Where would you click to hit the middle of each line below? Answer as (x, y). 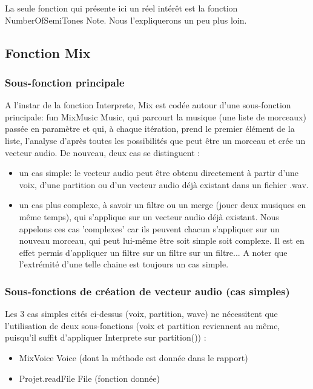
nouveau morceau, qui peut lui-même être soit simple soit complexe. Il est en (162, 240)
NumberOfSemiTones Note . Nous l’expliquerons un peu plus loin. (126, 20)
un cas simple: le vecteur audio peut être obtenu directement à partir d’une (159, 173)
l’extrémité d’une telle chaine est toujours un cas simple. (124, 264)
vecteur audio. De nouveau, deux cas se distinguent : (103, 152)
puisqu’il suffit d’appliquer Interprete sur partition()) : (106, 337)
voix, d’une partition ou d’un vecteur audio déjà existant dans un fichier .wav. (164, 184)
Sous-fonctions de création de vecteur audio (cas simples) (147, 291)
